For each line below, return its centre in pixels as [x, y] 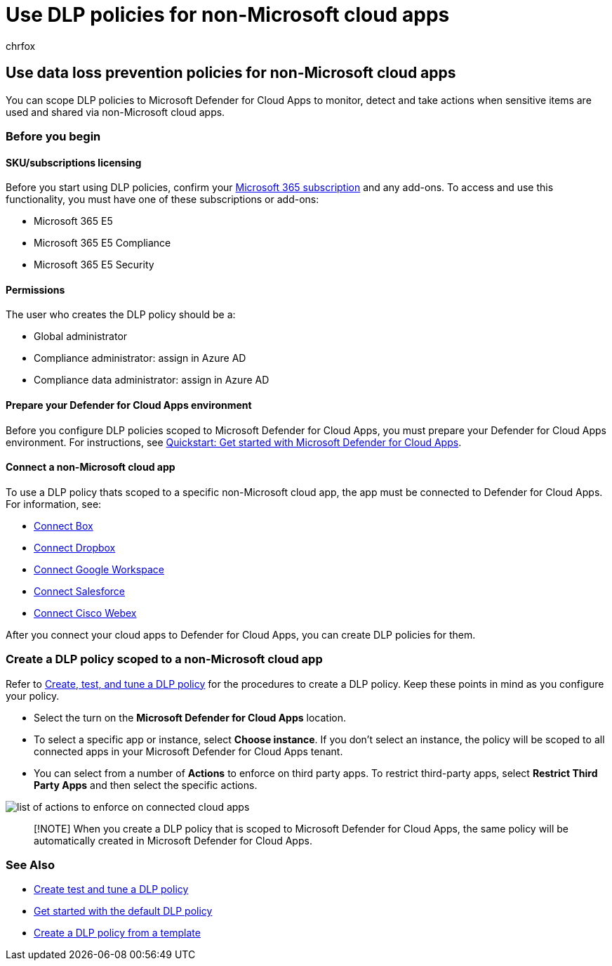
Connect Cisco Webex [85, 613]
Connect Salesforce [79, 591]
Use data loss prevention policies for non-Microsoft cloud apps [231, 73]
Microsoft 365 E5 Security [94, 265]
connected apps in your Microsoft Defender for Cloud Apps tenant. [188, 751]
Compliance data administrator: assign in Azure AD [152, 380]
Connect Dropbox [75, 547]
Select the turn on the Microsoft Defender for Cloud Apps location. [190, 717]
